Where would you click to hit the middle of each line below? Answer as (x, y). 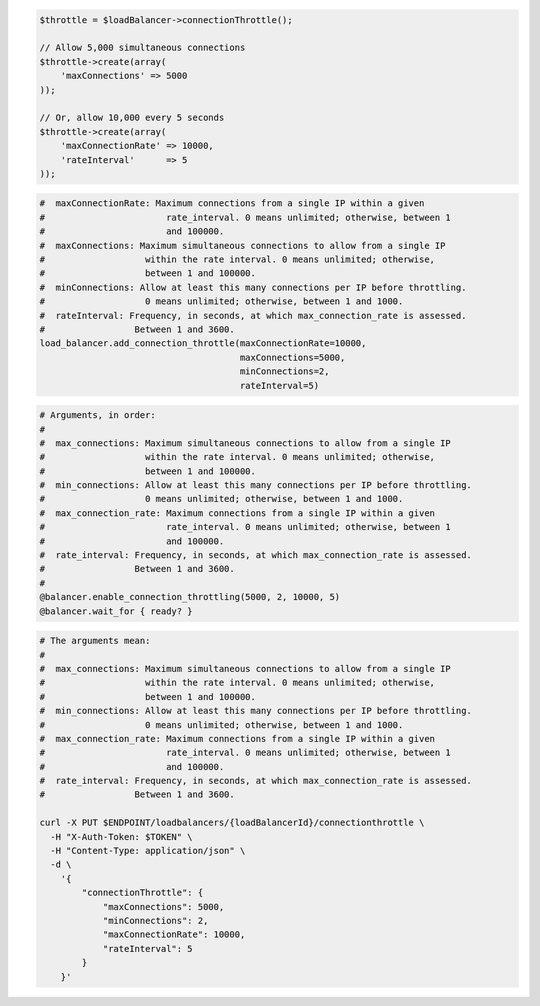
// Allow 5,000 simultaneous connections (142, 48)
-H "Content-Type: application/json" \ (148, 851)
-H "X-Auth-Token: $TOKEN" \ (122, 836)
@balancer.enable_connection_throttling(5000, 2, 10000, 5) (190, 597)
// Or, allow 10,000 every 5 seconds (132, 118)
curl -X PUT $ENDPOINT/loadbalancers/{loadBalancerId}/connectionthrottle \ (232, 823)
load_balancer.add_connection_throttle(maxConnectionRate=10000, (203, 343)
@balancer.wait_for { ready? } (116, 611)
